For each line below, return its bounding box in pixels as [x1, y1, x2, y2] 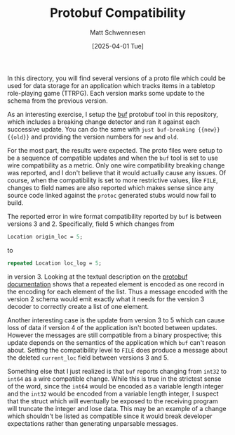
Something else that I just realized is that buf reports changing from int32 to [7, 367, 227, 375]
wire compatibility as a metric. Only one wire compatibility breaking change [7, 160, 225, 170]
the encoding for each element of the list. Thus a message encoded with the [7, 287, 228, 296]
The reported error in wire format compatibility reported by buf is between [7, 212, 222, 220]
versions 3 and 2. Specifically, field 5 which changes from [7, 220, 175, 228]
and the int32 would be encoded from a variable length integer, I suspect [7, 389, 219, 398]
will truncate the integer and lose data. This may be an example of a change [7, 404, 227, 412]
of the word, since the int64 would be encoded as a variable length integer [7, 382, 224, 390]
